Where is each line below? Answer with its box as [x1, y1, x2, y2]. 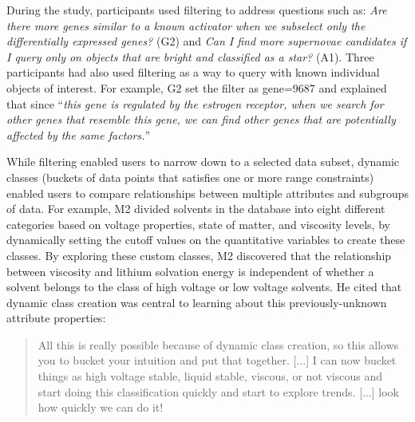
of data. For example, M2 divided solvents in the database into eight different [6, 200, 385, 217]
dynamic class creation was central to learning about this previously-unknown [6, 294, 387, 310]
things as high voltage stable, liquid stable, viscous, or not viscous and [38, 368, 382, 385]
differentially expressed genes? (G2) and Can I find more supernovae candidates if [6, 33, 407, 49]
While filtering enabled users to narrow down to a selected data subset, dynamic [6, 153, 400, 170]
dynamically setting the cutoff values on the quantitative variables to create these [6, 231, 405, 248]
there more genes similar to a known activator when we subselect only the [6, 17, 366, 34]
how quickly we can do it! [38, 399, 164, 416]
